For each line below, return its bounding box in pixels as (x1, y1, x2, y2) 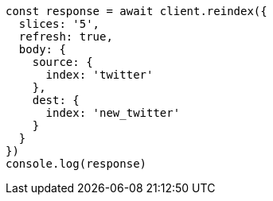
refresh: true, (18, 30, 113, 43)
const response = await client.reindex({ (6, 5, 267, 17)
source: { (32, 56, 93, 68)
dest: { (32, 94, 80, 106)
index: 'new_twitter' (45, 106, 181, 119)
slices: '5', (18, 17, 100, 30)
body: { (18, 43, 66, 56)
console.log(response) (6, 157, 147, 170)
